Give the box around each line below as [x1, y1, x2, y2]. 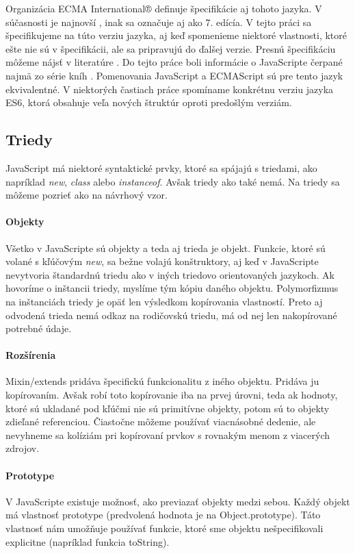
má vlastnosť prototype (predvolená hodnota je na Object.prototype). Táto [5, 507, 321, 522]
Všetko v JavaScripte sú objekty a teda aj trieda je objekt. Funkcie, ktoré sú [5, 240, 326, 255]
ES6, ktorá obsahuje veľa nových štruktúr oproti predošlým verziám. [5, 95, 292, 110]
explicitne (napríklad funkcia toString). [5, 534, 170, 549]
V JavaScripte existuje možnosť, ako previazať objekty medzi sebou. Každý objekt [5, 494, 350, 508]
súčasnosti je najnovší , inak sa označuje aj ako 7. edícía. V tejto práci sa [5, 14, 312, 29]
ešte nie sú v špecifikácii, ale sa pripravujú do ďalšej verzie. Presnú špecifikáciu [5, 41, 336, 55]
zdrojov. [5, 441, 40, 455]
